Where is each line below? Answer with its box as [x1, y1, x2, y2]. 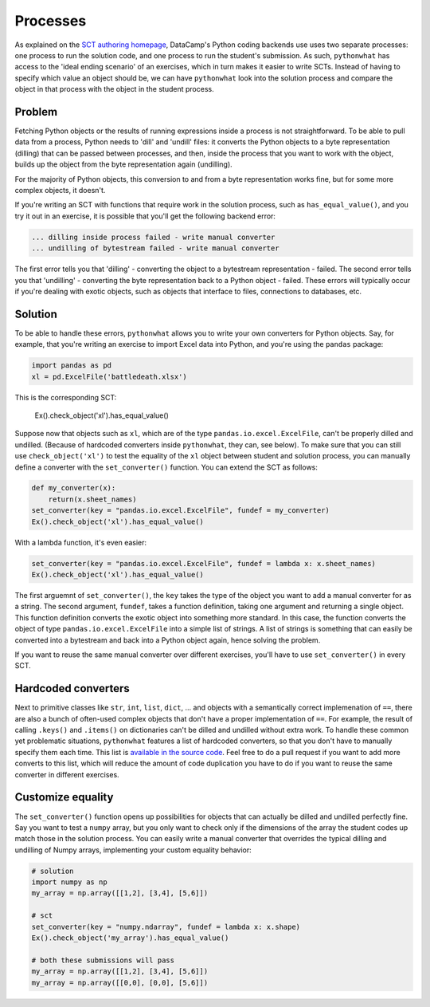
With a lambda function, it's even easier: [14, 537, 147, 547]
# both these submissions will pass [31, 955, 175, 965]
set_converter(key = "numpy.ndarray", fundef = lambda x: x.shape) [31, 922, 301, 931]
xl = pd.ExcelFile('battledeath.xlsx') [31, 372, 187, 381]
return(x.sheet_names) [48, 494, 137, 504]
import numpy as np [31, 878, 107, 887]
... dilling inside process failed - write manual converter [31, 232, 276, 242]
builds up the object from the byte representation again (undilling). [14, 159, 233, 169]
